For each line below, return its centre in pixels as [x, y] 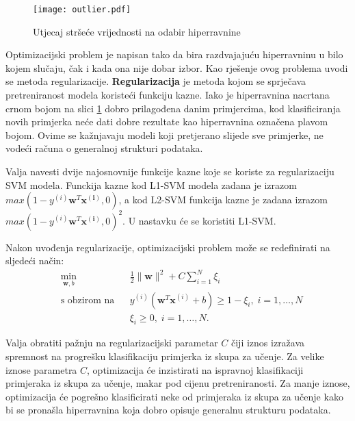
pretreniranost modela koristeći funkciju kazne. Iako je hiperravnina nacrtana [168, 95]
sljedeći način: [35, 260]
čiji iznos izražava [268, 343]
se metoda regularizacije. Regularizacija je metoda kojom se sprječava [156, 81]
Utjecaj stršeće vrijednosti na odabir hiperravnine [137, 31]
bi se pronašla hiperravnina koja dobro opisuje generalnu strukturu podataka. [168, 410]
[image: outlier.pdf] [82, 10]
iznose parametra [41, 369]
